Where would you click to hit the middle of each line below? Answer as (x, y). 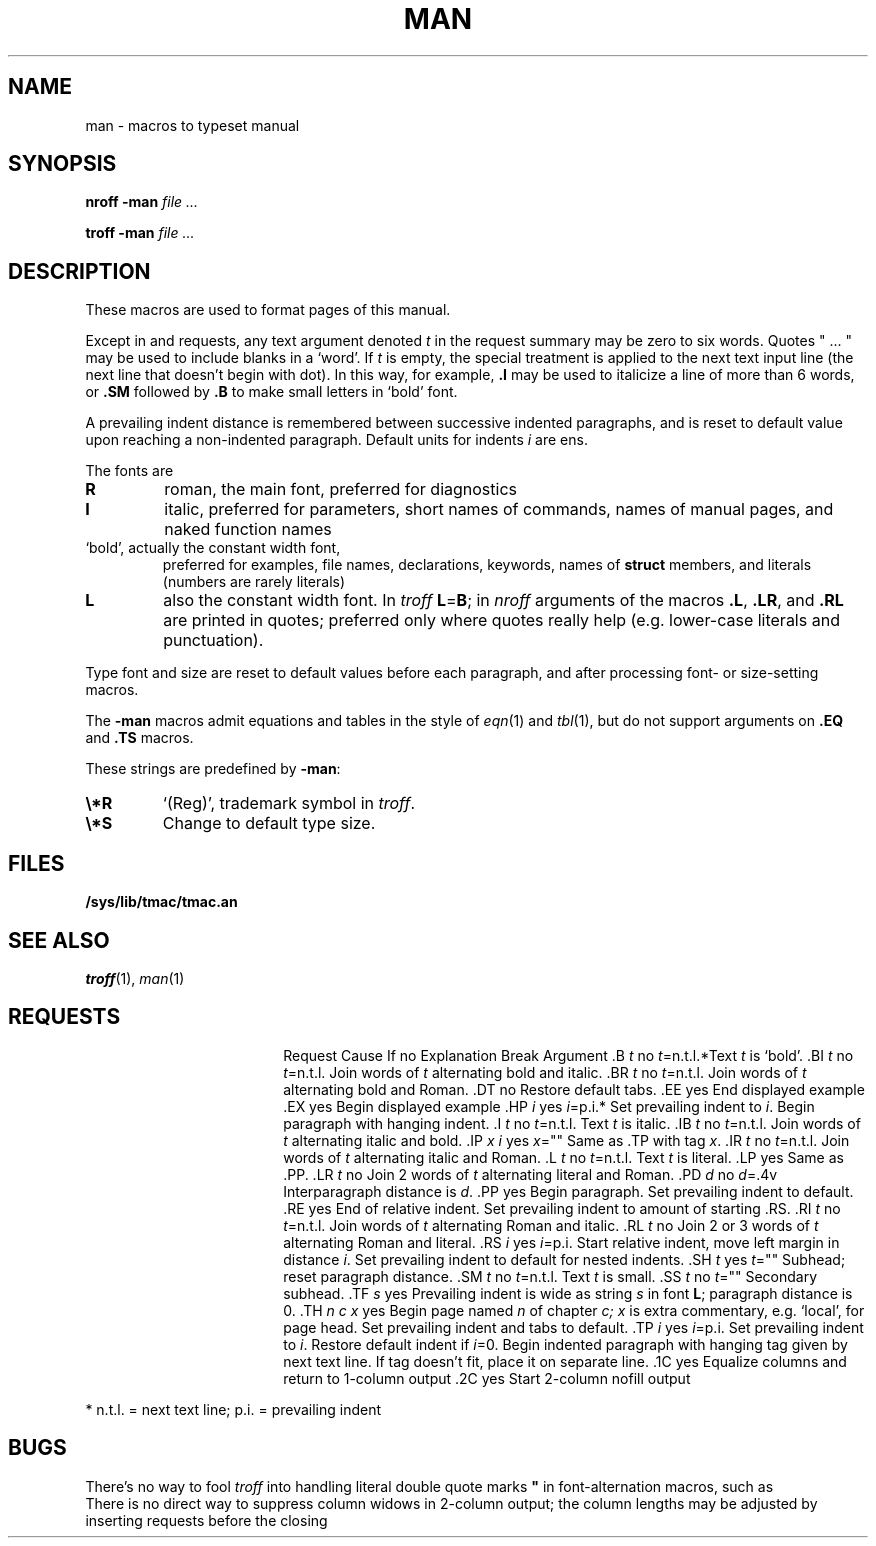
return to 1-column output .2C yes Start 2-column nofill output (487, 1378)
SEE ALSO (59, 940)
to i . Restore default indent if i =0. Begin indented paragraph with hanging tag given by (565, 1344)
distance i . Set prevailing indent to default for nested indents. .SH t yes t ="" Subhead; (564, 1259)
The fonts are (129, 471)
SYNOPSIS (62, 164)
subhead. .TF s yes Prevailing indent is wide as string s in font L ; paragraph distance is (568, 1293)
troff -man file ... (140, 233)
